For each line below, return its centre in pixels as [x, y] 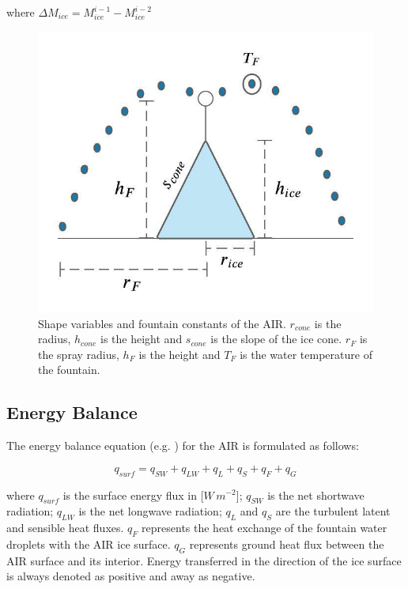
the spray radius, [79, 354]
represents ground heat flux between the [287, 544]
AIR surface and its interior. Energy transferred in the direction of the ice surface [204, 560]
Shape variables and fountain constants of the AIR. [162, 323]
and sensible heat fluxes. [65, 528]
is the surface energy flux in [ [133, 495]
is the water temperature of [306, 354]
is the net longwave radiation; [150, 511]
